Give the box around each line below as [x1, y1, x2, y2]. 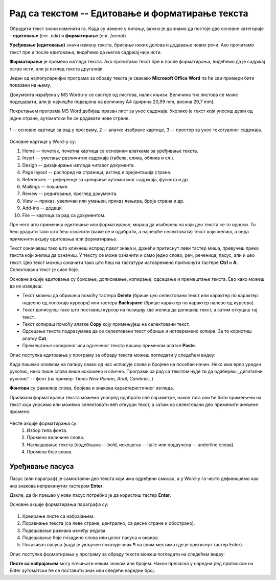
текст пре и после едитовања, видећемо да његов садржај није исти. [9, 49, 162, 55]
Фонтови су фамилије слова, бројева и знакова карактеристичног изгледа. [9, 385, 174, 391]
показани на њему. [9, 82, 51, 88]
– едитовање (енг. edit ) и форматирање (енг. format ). [9, 32, 128, 38]
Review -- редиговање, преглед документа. [22, 190, 118, 197]
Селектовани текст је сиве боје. [9, 267, 79, 273]
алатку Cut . [22, 335, 48, 342]
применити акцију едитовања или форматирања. [9, 235, 118, 242]
